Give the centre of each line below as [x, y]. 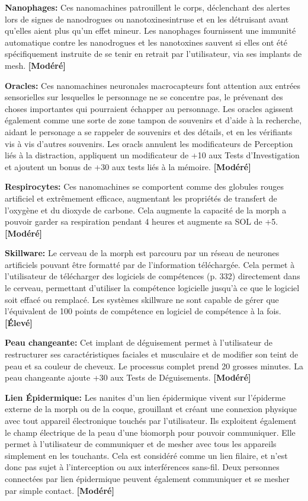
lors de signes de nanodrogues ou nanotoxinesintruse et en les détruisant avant [147, 19]
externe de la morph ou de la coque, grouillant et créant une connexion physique [151, 409]
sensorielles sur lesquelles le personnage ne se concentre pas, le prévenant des [144, 97]
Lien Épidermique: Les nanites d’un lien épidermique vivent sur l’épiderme [145, 397]
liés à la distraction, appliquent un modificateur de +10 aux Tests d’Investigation [152, 155]
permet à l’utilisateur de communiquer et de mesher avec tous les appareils [141, 444]
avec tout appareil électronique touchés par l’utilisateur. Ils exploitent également [151, 420]
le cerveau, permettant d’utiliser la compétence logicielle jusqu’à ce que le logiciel [152, 288]
